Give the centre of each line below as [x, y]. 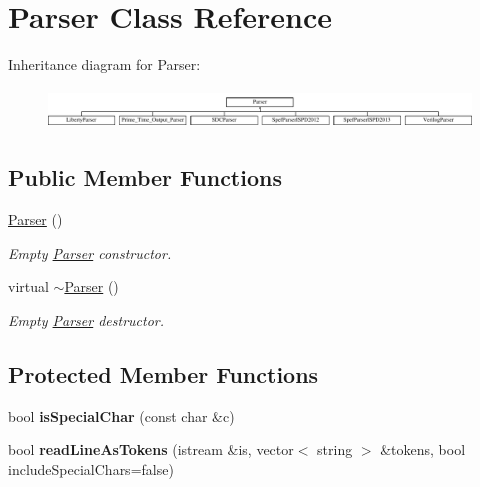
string [335, 449]
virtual [28, 286]
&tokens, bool [423, 449]
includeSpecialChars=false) [91, 468]
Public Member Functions [145, 177]
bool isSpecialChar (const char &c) [121, 415]
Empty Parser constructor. [90, 252]
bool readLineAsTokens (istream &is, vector [151, 449]
